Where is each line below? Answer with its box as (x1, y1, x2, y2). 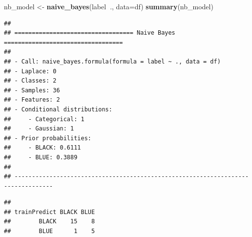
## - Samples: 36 (4, 86, 60, 94)
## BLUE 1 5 (4, 228, 95, 235)
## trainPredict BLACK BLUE (4, 208, 95, 215)
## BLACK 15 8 (4, 218, 95, 225)
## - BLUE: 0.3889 (4, 153, 78, 161)
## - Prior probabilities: (4, 134, 91, 142)
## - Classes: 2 (4, 77, 57, 85)
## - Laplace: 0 (4, 67, 57, 75)
